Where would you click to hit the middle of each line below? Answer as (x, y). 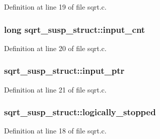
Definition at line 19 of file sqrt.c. (55, 7)
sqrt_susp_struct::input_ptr (64, 71)
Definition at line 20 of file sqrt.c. (55, 48)
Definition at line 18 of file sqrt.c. (55, 131)
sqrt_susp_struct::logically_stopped (80, 112)
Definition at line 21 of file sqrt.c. (55, 89)
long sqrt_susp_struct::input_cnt (75, 29)
